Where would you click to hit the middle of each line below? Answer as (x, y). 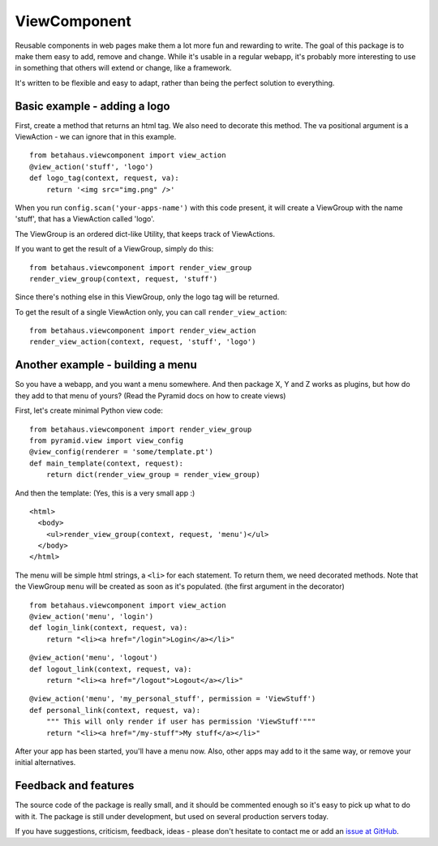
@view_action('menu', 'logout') (94, 658)
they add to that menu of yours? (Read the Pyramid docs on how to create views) (150, 395)
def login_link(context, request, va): (109, 628)
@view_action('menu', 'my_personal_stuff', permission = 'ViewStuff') (173, 699)
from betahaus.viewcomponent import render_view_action (143, 331)
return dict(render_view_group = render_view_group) (153, 475)
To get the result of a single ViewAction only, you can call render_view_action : (151, 311)
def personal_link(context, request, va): (115, 710)
